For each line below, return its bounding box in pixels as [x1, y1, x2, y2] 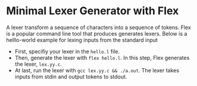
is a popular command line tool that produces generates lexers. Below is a [6, 30, 187, 37]
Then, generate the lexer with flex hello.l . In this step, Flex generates [14, 54, 190, 61]
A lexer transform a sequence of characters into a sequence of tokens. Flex [6, 24, 192, 31]
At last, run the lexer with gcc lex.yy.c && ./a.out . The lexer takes [14, 66, 180, 74]
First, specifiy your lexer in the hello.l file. [14, 47, 120, 55]
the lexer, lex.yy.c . [14, 60, 62, 68]
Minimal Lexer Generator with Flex [6, 4, 179, 18]
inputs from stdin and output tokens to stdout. [14, 73, 127, 80]
